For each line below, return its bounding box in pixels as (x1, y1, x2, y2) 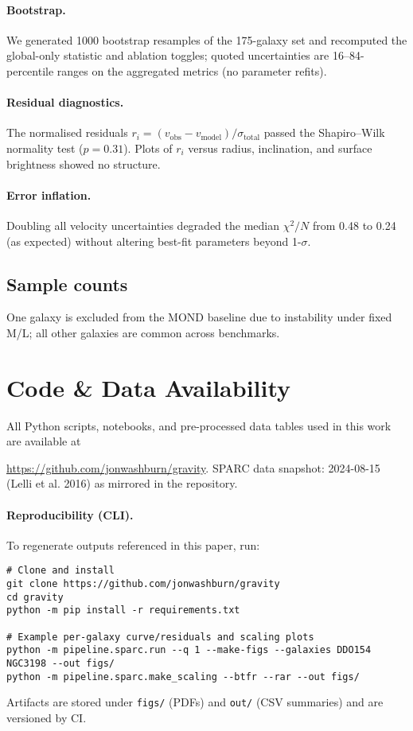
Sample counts (6, 271, 128, 296)
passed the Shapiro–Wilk (263, 124, 385, 141)
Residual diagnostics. (6, 94, 124, 111)
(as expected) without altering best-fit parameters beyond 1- (6, 232, 302, 249)
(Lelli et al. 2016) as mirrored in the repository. (6, 475, 238, 492)
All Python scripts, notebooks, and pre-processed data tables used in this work (6, 417, 392, 434)
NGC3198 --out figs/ (6, 658, 115, 670)
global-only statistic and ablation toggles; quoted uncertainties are (6, 47, 329, 64)
